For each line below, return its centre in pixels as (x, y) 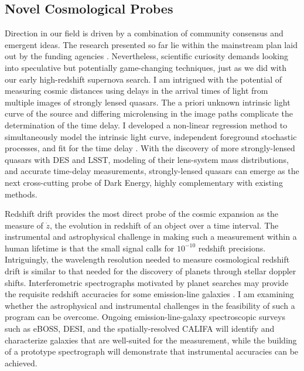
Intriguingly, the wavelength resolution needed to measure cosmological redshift (147, 259)
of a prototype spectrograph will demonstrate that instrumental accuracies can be (152, 351)
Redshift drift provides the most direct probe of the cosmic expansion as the (142, 214)
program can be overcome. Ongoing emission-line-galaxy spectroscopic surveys (145, 317)
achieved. (21, 363)
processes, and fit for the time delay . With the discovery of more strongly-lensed (150, 148)
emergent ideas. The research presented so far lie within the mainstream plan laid (151, 44)
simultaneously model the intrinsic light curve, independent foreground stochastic (151, 136)
